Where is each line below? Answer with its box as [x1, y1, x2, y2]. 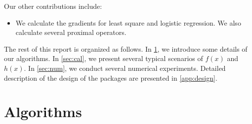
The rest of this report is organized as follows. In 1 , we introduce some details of [4, 43, 248, 54]
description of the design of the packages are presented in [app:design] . [4, 72, 217, 83]
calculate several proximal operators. [15, 27, 126, 37]
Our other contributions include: [4, 1, 102, 11]
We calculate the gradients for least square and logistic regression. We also [15, 17, 241, 28]
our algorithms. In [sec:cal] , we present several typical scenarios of [4, 53, 203, 63]
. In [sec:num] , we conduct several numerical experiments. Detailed [24, 62, 226, 73]
